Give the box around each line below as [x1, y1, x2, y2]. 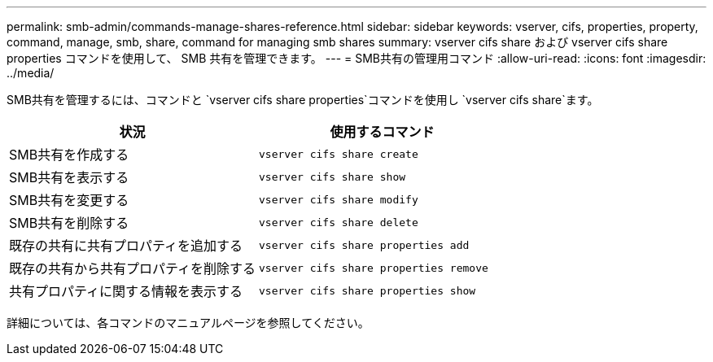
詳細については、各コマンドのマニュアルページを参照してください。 [7, 316, 370, 329]
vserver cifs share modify [259, 193, 418, 206]
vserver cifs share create [259, 147, 418, 160]
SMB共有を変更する [9, 192, 129, 208]
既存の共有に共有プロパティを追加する [9, 238, 243, 254]
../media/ [7, 66, 55, 80]
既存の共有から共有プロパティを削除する [9, 260, 256, 277]
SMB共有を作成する [9, 146, 129, 163]
